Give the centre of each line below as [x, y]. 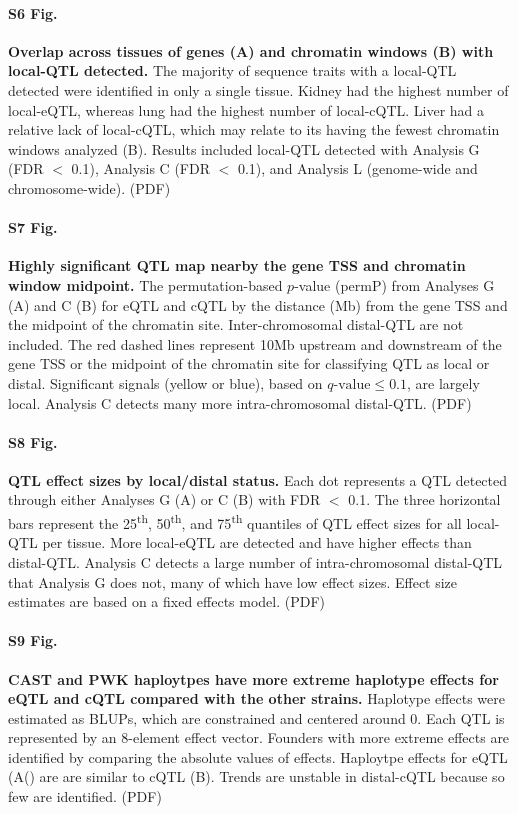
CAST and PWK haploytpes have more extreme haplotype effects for [253, 678]
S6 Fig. [33, 12]
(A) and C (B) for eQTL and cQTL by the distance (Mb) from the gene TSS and [258, 304]
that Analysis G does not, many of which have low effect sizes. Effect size [233, 581]
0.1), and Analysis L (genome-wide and [357, 168]
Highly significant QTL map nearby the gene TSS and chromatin [237, 265]
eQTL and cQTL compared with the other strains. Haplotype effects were [256, 698]
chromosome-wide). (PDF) [89, 187]
